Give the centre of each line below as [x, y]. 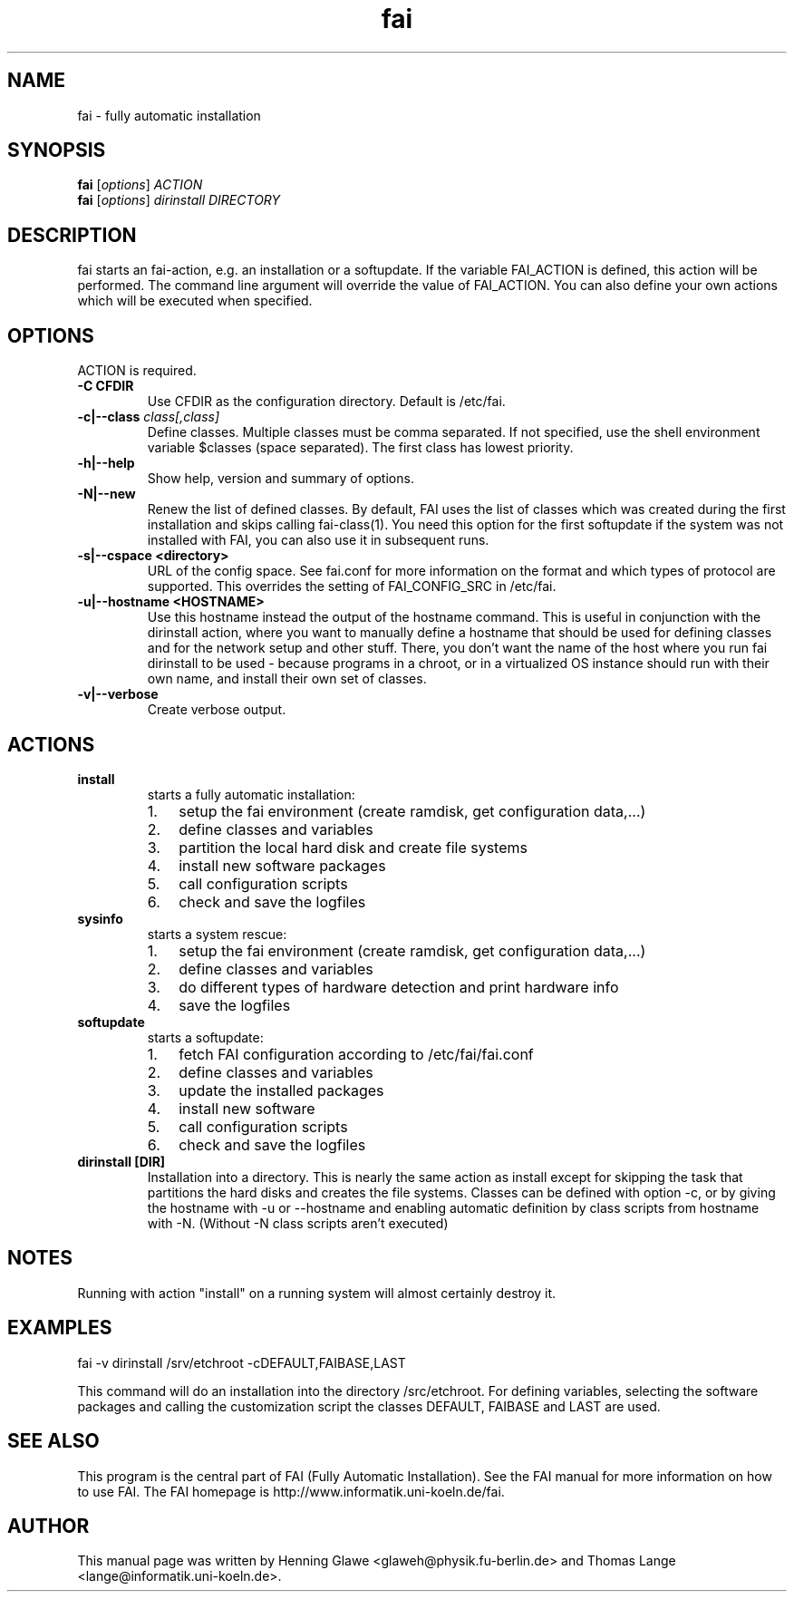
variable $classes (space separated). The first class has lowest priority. [360, 448]
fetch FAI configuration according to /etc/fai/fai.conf [356, 1054]
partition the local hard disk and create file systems [353, 847]
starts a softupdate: [205, 1037]
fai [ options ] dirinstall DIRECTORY [179, 200]
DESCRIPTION [72, 235]
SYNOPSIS [57, 150]
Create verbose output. [217, 710]
